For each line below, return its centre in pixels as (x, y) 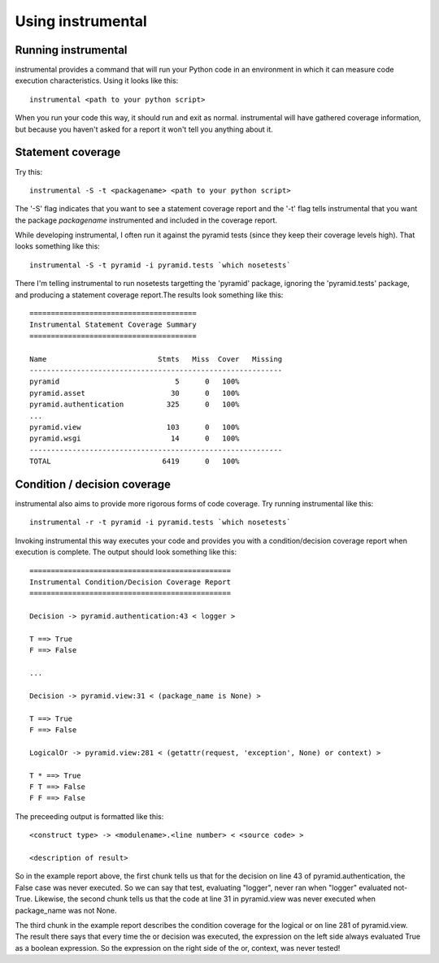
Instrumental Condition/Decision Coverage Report (130, 582)
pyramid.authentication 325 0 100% (135, 405)
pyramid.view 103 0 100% (135, 427)
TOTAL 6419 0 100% (135, 462)
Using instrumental (81, 21)
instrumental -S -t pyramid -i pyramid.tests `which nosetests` (161, 265)
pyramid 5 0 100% (135, 382)
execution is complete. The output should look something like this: (126, 552)
